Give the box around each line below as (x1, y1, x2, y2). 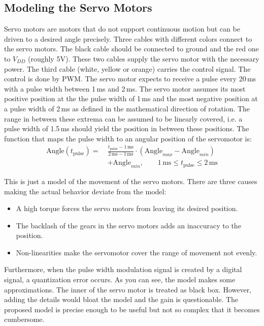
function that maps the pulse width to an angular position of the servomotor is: (4, 133, 252, 143)
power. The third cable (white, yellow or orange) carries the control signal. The (4, 63, 251, 74)
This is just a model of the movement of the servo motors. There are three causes (4, 175, 257, 186)
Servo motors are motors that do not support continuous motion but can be (4, 23, 240, 34)
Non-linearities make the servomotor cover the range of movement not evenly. (16, 247, 257, 257)
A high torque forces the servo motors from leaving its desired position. (16, 203, 238, 214)
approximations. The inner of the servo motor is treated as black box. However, (4, 284, 252, 294)
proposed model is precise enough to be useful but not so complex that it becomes (4, 304, 260, 314)
